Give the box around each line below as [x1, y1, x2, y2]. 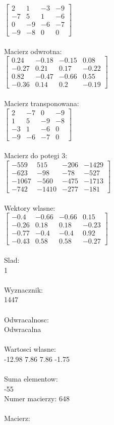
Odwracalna [4, 324, 41, 335]
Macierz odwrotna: [4, 45, 62, 56]
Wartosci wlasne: [4, 344, 56, 354]
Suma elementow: [4, 373, 58, 384]
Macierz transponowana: [4, 98, 79, 109]
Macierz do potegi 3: [4, 150, 68, 161]
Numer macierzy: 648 [4, 393, 70, 404]
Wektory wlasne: [4, 202, 55, 213]
